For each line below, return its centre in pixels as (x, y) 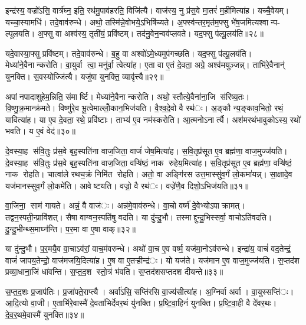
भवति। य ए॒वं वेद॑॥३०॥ (40, 131)
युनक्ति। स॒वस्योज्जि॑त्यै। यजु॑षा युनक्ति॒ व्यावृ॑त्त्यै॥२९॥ (85, 76)
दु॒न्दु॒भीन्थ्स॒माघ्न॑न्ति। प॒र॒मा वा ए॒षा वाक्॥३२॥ (70, 228)
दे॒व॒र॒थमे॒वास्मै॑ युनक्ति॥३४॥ (45, 315)
